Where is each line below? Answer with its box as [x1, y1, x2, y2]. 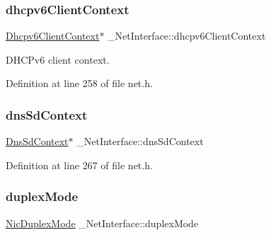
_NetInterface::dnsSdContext [76, 134, 204, 149]
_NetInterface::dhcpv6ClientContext [108, 28, 266, 43]
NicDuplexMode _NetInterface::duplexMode [6, 215, 199, 230]
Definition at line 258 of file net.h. [6, 76, 153, 91]
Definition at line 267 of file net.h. [6, 157, 153, 172]
